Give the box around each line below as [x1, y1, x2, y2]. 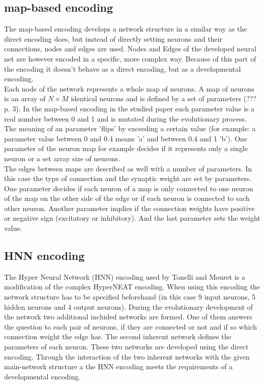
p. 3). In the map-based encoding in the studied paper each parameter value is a [4, 103, 255, 113]
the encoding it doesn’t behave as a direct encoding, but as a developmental [4, 63, 241, 74]
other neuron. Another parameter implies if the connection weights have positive [4, 202, 255, 213]
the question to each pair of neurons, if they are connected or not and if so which [4, 321, 257, 332]
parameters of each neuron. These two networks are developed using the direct [4, 341, 249, 352]
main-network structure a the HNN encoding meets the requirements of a [4, 361, 233, 372]
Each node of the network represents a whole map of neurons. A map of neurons [4, 83, 255, 94]
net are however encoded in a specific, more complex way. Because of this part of [4, 53, 256, 64]
